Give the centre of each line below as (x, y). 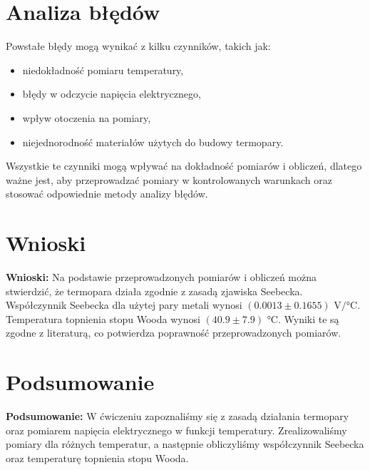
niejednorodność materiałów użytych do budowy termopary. (153, 142)
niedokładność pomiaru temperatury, (103, 70)
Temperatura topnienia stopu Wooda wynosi (103, 318)
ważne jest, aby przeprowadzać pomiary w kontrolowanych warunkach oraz (169, 179)
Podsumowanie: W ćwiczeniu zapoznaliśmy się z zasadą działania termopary (178, 416)
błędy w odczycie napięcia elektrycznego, (112, 94)
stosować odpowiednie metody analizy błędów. (107, 194)
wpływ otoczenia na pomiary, (87, 117)
